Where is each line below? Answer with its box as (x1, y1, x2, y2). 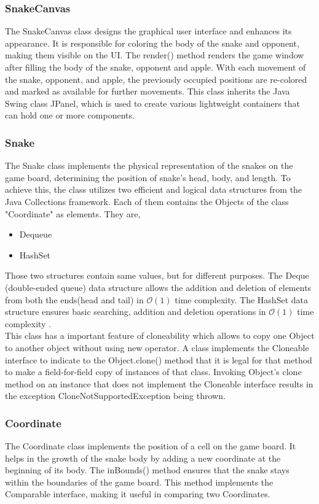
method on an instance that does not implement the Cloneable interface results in (5, 377, 313, 390)
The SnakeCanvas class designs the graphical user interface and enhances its (5, 25, 292, 37)
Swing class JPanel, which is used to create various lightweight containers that (5, 96, 301, 109)
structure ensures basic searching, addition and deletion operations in (5, 305, 266, 318)
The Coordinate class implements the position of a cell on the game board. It (5, 440, 296, 452)
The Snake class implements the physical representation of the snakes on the (5, 159, 293, 172)
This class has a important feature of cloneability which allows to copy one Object (5, 329, 315, 342)
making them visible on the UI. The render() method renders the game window (5, 48, 304, 61)
